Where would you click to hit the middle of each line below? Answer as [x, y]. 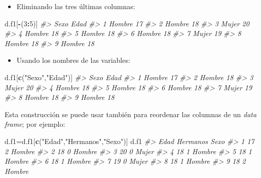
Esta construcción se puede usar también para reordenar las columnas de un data [131, 114]
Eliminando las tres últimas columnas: [76, 6]
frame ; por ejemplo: [35, 124]
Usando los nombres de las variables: [73, 60]
